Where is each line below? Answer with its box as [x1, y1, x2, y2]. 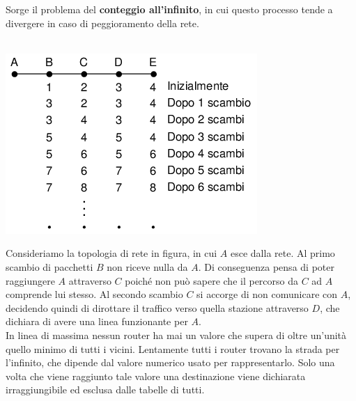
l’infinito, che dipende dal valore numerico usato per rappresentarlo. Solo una [6, 355, 335, 370]
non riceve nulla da [107, 259, 188, 274]
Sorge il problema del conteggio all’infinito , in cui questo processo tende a [6, 2, 333, 16]
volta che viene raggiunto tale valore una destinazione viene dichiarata [6, 368, 306, 383]
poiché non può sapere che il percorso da [125, 273, 299, 288]
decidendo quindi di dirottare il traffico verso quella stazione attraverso [6, 300, 309, 315]
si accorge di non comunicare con [196, 287, 338, 301]
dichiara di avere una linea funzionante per [6, 314, 188, 329]
